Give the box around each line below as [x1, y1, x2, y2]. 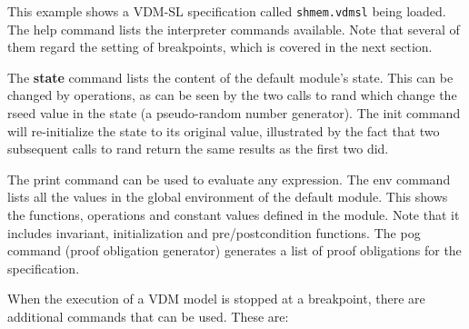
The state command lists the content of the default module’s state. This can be [7, 67, 454, 86]
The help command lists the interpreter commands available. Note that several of [7, 19, 460, 38]
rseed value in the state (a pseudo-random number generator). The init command [7, 104, 461, 123]
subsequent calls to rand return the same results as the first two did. [7, 139, 389, 158]
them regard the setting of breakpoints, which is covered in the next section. [7, 37, 433, 56]
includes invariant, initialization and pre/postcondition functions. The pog [7, 223, 421, 242]
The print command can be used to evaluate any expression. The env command [7, 169, 451, 188]
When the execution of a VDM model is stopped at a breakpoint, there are [7, 289, 425, 308]
